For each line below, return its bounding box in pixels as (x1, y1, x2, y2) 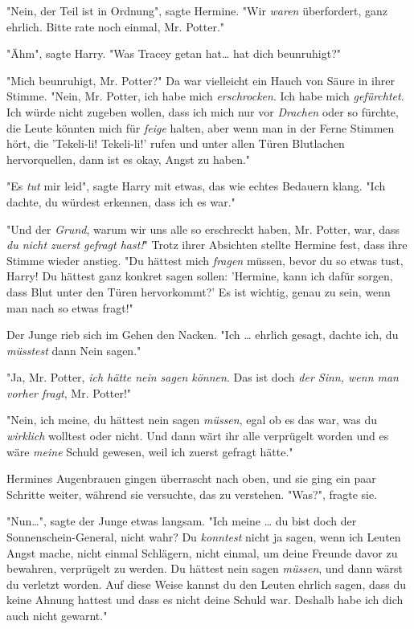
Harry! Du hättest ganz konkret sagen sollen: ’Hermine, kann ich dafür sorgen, (6, 268, 393, 284)
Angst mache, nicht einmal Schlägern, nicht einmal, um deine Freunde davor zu (6, 544, 398, 561)
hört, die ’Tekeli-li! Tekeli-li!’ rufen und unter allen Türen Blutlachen (6, 135, 345, 152)
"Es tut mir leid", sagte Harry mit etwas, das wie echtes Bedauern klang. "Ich (6, 178, 386, 194)
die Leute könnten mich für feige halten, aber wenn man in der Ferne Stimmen (6, 119, 395, 136)
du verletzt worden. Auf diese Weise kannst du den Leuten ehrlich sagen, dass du (6, 575, 406, 592)
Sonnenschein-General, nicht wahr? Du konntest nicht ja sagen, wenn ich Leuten (6, 529, 401, 545)
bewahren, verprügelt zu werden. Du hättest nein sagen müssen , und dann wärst (6, 560, 403, 577)
